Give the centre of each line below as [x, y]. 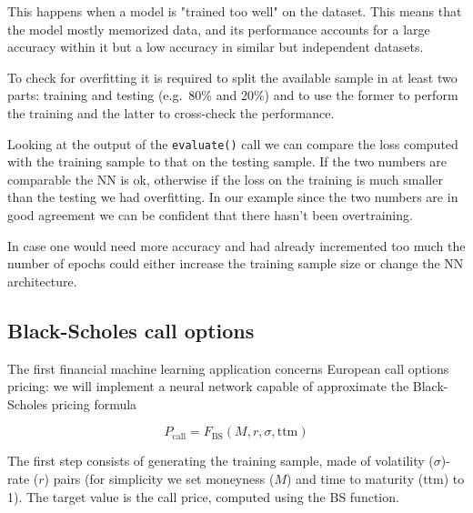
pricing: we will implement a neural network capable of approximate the [208, 386]
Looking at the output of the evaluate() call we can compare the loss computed [233, 143]
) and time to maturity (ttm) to [376, 478]
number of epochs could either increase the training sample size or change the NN [236, 263]
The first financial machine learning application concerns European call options [228, 368]
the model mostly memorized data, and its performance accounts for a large [219, 29]
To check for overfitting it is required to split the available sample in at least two [232, 77]
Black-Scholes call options [131, 330]
